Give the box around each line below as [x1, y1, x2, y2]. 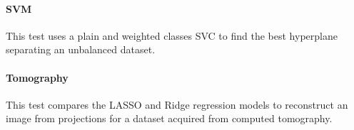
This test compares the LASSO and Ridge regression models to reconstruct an [6, 97, 348, 112]
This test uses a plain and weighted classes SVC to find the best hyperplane [6, 28, 338, 43]
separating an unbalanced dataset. [6, 42, 156, 57]
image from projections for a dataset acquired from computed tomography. [6, 111, 333, 126]
